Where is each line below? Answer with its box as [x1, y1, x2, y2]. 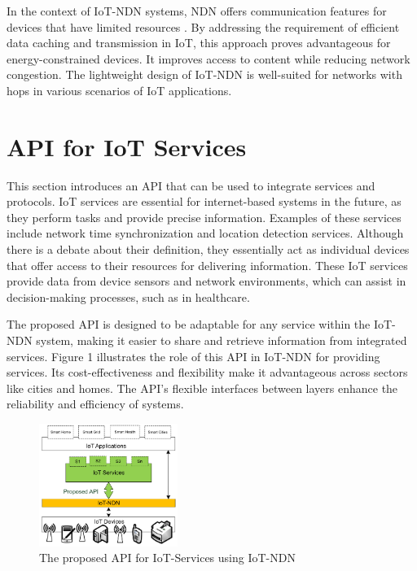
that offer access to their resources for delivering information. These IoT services [7, 256, 408, 273]
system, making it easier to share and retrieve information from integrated [36, 332, 407, 349]
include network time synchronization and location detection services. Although [7, 224, 404, 242]
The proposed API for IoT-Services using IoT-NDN [39, 549, 296, 566]
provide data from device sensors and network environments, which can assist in [7, 272, 406, 290]
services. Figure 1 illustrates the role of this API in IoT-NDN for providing [7, 347, 380, 364]
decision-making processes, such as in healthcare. [7, 288, 250, 305]
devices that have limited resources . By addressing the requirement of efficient [7, 18, 400, 35]
